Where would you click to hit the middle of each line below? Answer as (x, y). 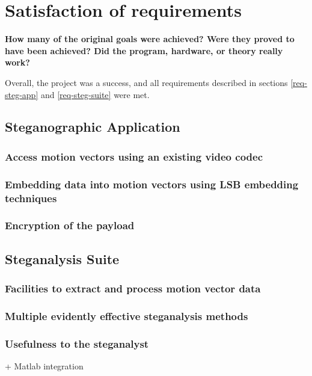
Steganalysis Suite (62, 258)
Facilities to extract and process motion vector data (133, 288)
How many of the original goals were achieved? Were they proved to (150, 39)
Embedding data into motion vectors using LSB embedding (152, 184)
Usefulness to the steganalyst (77, 343)
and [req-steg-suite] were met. (95, 94)
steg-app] (22, 94)
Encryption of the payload (70, 225)
